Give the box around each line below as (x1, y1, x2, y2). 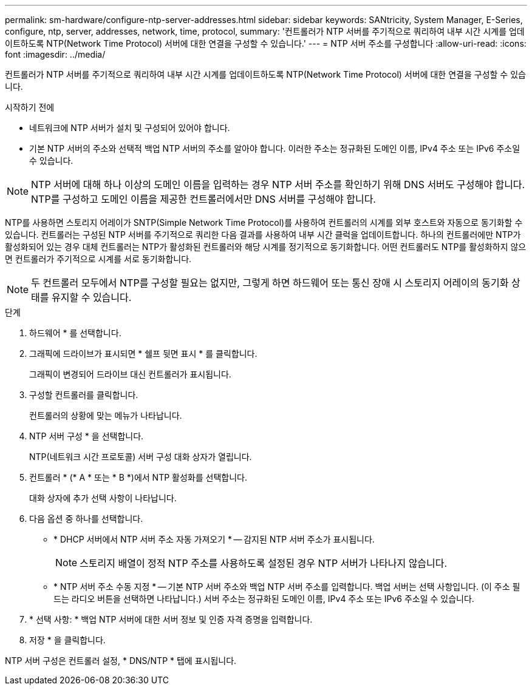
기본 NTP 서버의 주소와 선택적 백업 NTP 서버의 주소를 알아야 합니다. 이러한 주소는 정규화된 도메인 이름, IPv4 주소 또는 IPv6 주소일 (29, 143, 520, 154)
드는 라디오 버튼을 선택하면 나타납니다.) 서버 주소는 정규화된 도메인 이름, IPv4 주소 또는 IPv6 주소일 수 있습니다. (53, 594, 474, 604)
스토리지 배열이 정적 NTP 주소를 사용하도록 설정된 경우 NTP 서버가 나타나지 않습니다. (80, 557, 448, 569)
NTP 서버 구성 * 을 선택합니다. (29, 431, 144, 441)
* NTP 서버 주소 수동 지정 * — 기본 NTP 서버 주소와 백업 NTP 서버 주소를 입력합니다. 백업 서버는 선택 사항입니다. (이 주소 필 (53, 581, 520, 592)
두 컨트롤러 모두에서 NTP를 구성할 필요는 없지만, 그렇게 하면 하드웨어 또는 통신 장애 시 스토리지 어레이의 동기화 (31, 277, 509, 289)
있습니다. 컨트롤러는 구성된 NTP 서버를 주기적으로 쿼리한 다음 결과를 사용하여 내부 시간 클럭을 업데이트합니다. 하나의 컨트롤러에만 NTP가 (5, 229, 521, 240)
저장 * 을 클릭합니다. (29, 635, 106, 645)
